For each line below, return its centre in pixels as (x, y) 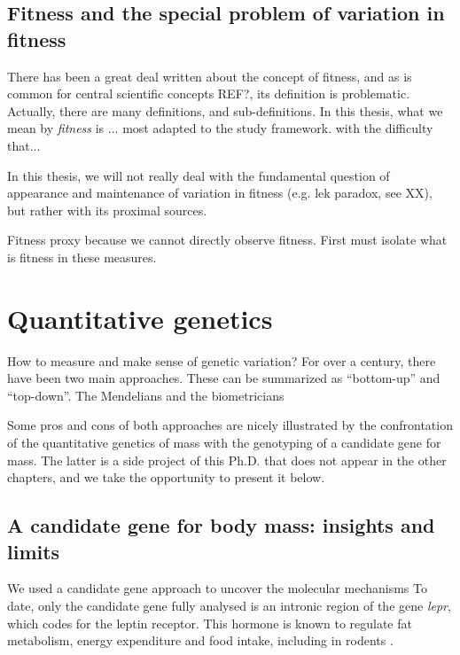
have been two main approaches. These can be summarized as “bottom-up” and (224, 378)
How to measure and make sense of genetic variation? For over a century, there (222, 360)
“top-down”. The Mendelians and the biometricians (146, 395)
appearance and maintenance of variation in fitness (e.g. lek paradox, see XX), (220, 193)
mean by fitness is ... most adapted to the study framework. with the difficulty (220, 128)
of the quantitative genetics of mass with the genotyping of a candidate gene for (224, 443)
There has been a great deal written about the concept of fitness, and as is (210, 76)
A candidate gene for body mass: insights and (221, 525)
